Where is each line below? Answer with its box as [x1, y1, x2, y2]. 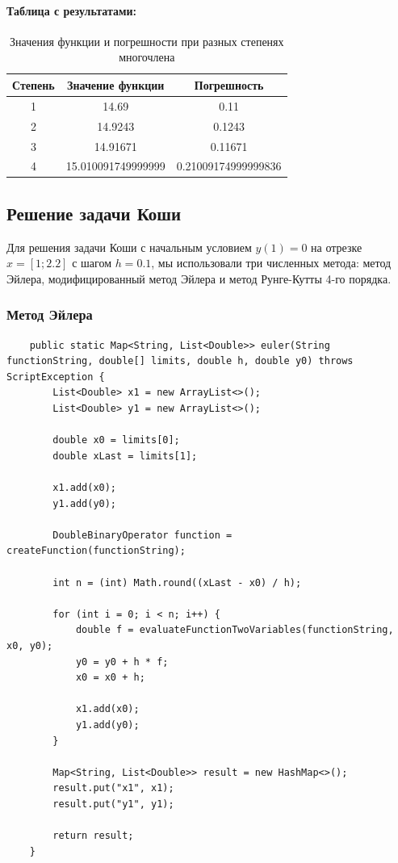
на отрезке [311, 238, 362, 255]
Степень [12, 76, 55, 93]
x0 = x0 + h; [75, 672, 145, 684]
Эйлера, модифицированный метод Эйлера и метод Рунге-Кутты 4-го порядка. [6, 270, 392, 287]
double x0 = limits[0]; [52, 434, 180, 446]
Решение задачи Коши [6, 200, 182, 225]
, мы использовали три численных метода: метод [151, 254, 392, 271]
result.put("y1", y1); [52, 798, 174, 810]
